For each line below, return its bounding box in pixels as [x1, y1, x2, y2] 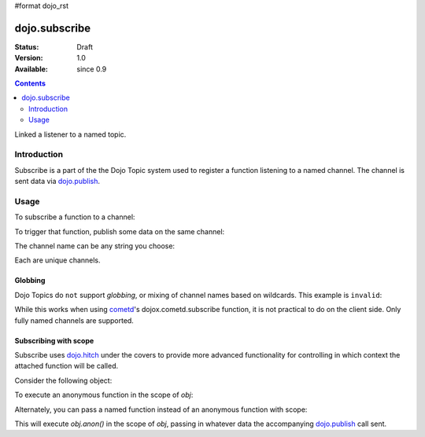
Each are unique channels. [14, 255, 102, 265]
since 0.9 [76, 64, 107, 74]
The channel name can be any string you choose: [14, 241, 176, 251]
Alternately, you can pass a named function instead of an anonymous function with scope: [14, 405, 308, 414]
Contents [14, 79, 46, 88]
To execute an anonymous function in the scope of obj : [14, 390, 194, 400]
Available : [14, 64, 49, 74]
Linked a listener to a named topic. [14, 130, 127, 139]
